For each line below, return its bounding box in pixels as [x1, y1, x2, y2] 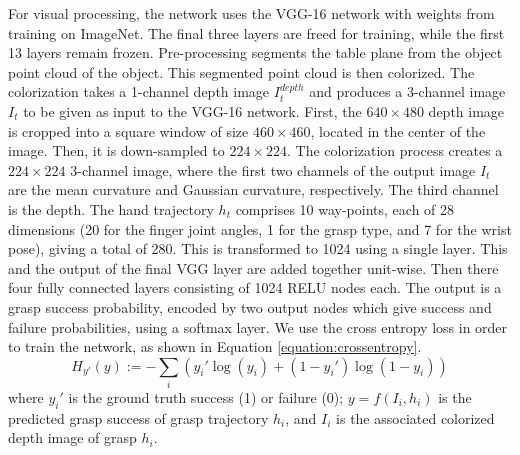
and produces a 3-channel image [309, 81, 506, 102]
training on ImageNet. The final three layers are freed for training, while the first [8, 22, 505, 43]
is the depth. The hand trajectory [8, 198, 214, 219]
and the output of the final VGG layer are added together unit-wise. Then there [8, 257, 499, 278]
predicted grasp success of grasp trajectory [8, 407, 269, 428]
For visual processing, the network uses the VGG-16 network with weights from [8, 3, 495, 23]
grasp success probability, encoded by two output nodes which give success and [8, 296, 492, 317]
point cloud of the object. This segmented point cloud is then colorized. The [8, 61, 475, 82]
